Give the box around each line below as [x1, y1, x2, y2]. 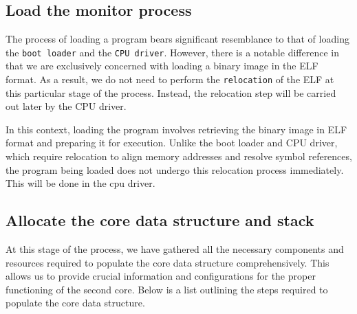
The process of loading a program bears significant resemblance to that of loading [6, 32, 349, 46]
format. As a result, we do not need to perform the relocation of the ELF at [6, 72, 334, 87]
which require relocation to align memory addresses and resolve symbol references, [6, 149, 352, 164]
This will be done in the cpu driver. [6, 176, 155, 190]
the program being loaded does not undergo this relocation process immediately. [6, 162, 344, 177]
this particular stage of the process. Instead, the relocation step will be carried [6, 85, 336, 100]
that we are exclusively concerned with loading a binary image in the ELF [6, 58, 318, 73]
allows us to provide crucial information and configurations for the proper [6, 269, 316, 283]
